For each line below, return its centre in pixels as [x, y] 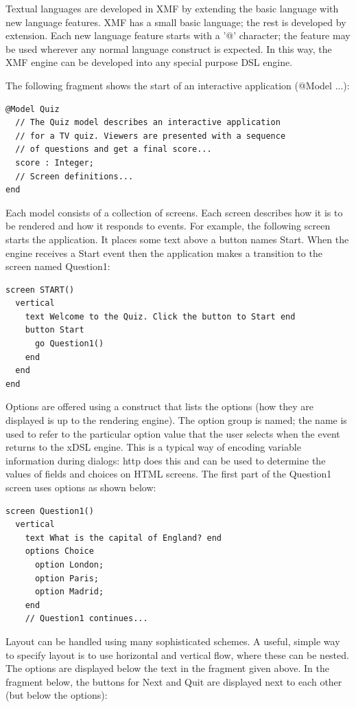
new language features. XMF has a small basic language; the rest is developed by [176, 22]
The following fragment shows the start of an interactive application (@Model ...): [178, 85]
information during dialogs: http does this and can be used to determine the [166, 460]
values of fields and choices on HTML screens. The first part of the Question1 [169, 474]
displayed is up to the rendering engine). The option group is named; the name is [176, 420]
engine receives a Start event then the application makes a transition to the [164, 252]
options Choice [59, 551]
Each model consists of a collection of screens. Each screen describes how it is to [174, 212]
